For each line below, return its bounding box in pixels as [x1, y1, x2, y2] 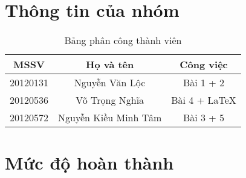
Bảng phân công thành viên [64, 33, 182, 48]
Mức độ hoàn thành [5, 150, 174, 175]
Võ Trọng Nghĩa [76, 93, 144, 107]
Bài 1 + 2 [183, 75, 225, 90]
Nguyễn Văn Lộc [74, 75, 146, 90]
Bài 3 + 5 [183, 110, 225, 125]
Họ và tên [85, 57, 134, 72]
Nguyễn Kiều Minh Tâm [58, 110, 162, 125]
